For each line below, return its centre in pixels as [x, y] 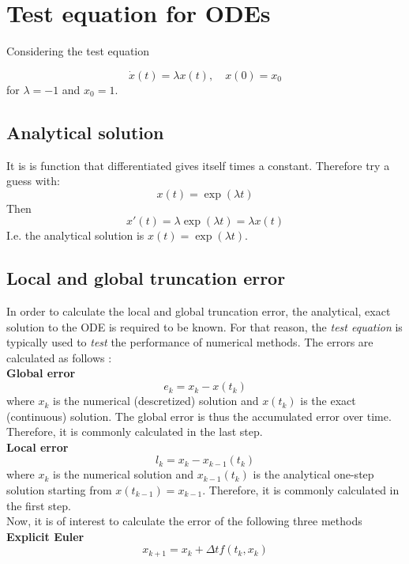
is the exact [328, 401]
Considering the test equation [78, 51]
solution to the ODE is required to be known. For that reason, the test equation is [204, 326]
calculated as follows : [59, 357]
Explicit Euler [45, 536]
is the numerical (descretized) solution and [156, 401]
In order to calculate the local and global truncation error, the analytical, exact [199, 311]
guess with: [33, 181]
